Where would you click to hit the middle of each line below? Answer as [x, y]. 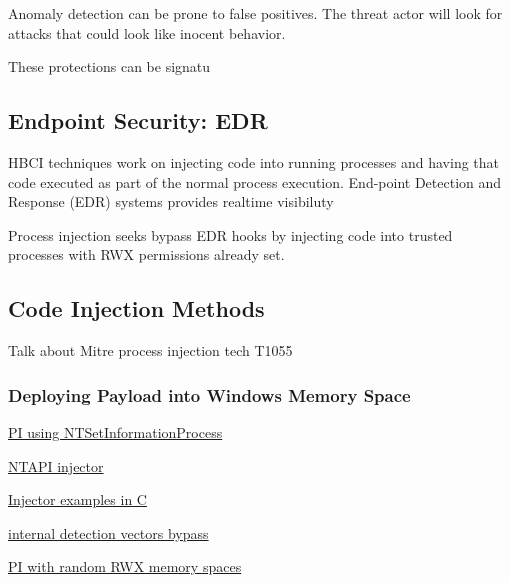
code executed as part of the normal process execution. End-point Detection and [255, 181]
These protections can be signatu [109, 66]
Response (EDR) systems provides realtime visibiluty [171, 201]
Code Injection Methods [136, 308]
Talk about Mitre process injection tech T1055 [150, 350]
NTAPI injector [56, 465]
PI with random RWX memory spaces [125, 566]
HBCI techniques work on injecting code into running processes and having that [254, 161]
